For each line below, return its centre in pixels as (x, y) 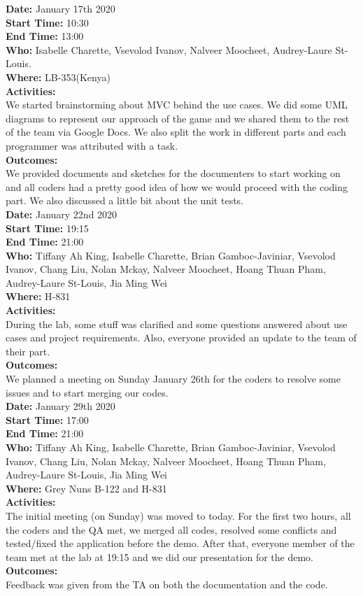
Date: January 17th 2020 (60, 8)
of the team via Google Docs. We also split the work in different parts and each (176, 132)
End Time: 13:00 (45, 36)
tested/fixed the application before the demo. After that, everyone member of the (180, 543)
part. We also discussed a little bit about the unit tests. (125, 200)
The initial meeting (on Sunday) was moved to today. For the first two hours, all (178, 515)
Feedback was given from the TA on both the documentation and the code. (167, 584)
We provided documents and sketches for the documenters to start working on (173, 173)
